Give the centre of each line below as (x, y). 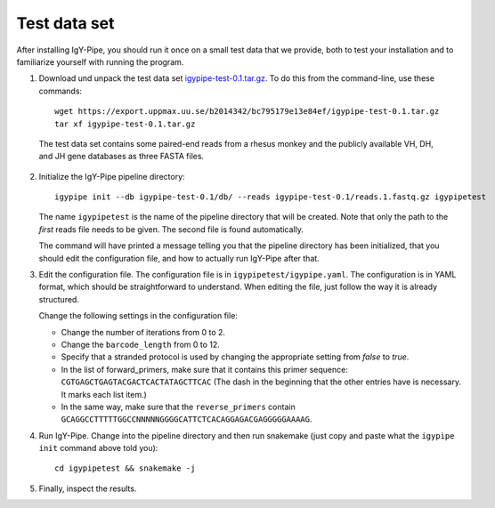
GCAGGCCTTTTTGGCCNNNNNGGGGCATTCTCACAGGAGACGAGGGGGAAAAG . (187, 419)
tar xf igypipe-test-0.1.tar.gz (125, 124)
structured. (59, 299)
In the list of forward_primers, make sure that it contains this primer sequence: (205, 369)
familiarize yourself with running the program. (100, 61)
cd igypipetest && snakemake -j (125, 468)
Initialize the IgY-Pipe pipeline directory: (112, 176)
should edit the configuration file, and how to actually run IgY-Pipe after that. (179, 258)
